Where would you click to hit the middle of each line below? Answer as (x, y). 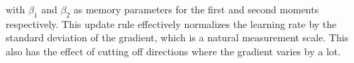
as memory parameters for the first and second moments (196, 9)
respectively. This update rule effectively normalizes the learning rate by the (171, 23)
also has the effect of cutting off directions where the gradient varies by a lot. (173, 51)
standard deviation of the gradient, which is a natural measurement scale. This (177, 37)
